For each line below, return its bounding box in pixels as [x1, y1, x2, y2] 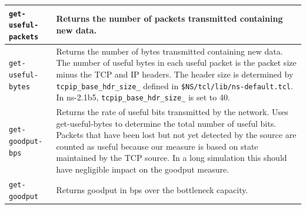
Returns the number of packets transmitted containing [56, 12, 283, 25]
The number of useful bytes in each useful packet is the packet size [56, 56, 297, 69]
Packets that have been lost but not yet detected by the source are [56, 129, 297, 141]
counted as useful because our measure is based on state [56, 140, 258, 152]
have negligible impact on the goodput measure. [56, 163, 229, 176]
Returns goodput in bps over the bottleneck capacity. [56, 183, 248, 195]
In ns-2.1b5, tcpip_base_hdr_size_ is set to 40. [56, 91, 230, 103]
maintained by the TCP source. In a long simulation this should [56, 151, 287, 164]
